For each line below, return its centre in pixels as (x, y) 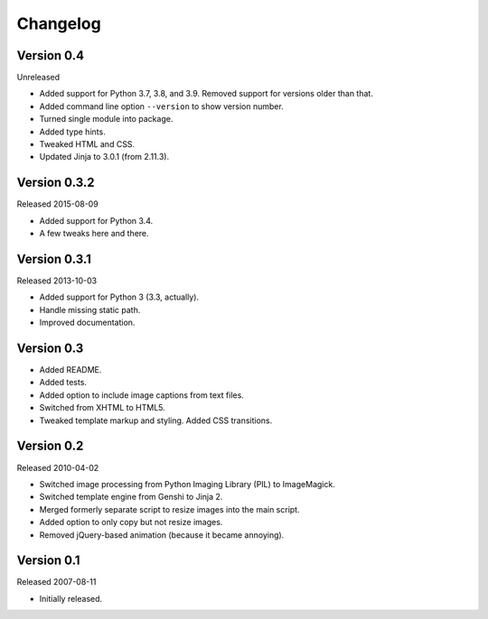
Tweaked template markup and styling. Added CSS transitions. (156, 420)
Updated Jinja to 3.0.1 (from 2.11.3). (104, 157)
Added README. (70, 370)
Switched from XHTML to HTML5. (103, 408)
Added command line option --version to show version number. (161, 106)
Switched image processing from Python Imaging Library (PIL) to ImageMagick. (188, 484)
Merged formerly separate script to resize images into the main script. (169, 509)
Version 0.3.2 (56, 183)
